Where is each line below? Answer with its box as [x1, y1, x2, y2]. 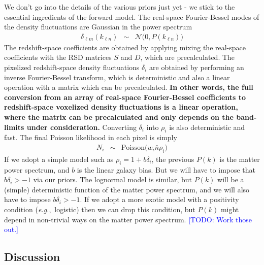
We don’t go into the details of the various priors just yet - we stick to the [4, 2, 235, 12]
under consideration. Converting [26, 121, 137, 132]
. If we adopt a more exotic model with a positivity [80, 194, 239, 205]
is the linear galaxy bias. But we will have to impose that [77, 164, 256, 175]
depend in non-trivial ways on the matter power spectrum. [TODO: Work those [4, 214, 252, 224]
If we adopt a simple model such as [4, 153, 114, 164]
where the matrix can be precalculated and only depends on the [4, 111, 234, 122]
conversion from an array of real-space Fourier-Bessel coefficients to [4, 91, 246, 102]
